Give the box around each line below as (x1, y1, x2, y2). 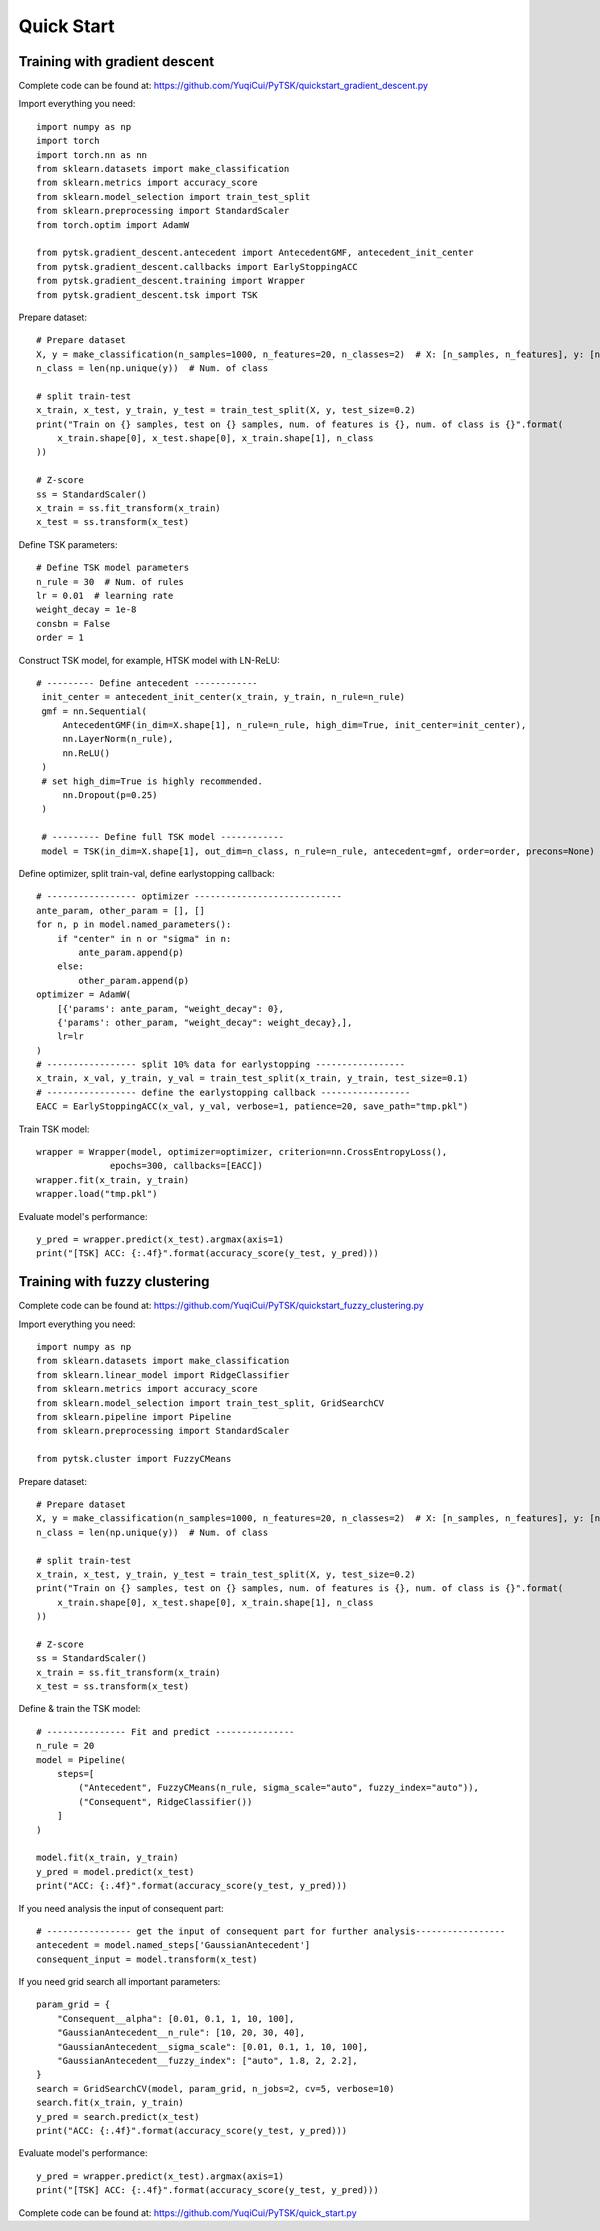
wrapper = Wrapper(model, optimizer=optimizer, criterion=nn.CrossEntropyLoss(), (36, 1146, 448, 1158)
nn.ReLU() (62, 747, 111, 759)
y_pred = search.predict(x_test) (36, 2111, 200, 2122)
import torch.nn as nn (36, 149, 148, 160)
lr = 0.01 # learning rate (36, 590, 174, 601)
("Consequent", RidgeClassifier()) (78, 1796, 253, 1807)
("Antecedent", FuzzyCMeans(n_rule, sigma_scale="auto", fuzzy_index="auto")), (78, 1782, 480, 1794)
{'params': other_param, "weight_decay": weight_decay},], (56, 1016, 353, 1028)
